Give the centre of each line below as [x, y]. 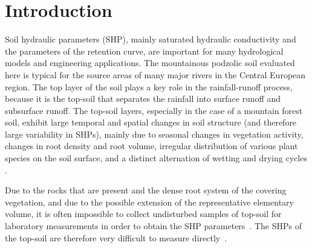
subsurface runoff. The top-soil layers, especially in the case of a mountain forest [154, 110]
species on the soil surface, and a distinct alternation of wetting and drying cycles [156, 158]
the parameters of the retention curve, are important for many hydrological [144, 51]
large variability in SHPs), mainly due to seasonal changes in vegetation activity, [154, 134]
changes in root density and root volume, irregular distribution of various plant [151, 146]
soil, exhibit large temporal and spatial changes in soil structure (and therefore [151, 122]
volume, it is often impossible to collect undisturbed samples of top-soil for [143, 214]
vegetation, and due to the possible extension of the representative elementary [149, 202]
